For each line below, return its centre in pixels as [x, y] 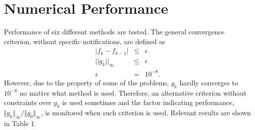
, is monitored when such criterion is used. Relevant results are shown [146, 112]
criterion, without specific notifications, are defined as [85, 41]
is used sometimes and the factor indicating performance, [148, 102]
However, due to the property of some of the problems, [86, 82]
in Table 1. [20, 123]
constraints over [28, 102]
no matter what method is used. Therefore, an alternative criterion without [133, 92]
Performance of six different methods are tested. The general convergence [114, 32]
